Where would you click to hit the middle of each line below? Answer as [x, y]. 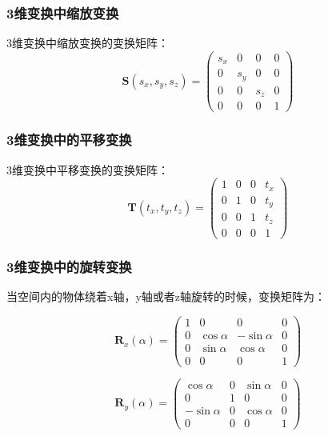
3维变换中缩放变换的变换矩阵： [88, 43]
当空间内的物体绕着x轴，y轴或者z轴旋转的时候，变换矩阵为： [166, 296]
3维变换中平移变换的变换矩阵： [88, 169]
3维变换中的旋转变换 [69, 266]
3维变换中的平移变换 [69, 140]
